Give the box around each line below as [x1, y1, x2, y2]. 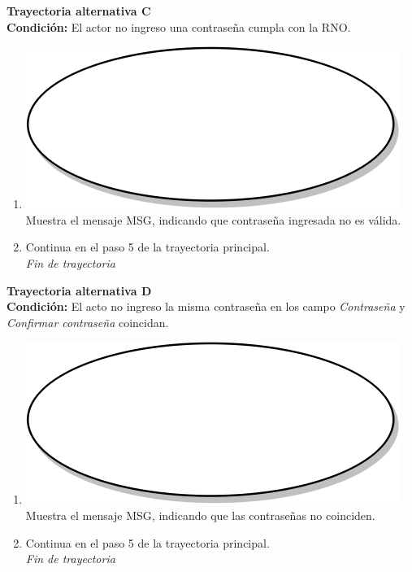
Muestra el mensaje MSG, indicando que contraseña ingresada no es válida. [25, 211, 401, 228]
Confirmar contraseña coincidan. [7, 313, 169, 330]
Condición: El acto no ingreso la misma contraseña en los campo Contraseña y [7, 298, 405, 315]
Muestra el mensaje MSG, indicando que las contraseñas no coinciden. [25, 506, 375, 523]
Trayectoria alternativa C [7, 2, 151, 19]
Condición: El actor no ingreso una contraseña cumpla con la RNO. [7, 18, 351, 35]
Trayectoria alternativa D [7, 282, 152, 299]
